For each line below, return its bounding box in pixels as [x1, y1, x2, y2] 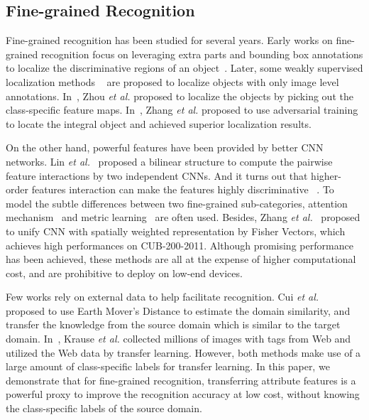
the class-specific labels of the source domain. [6, 401, 202, 416]
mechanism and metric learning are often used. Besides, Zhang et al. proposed [6, 210, 360, 225]
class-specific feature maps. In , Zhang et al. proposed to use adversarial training [6, 102, 358, 117]
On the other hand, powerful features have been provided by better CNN [6, 140, 324, 155]
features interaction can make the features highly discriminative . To [31, 182, 334, 197]
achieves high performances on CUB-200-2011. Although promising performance [6, 237, 353, 252]
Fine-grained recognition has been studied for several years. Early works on [6, 33, 333, 48]
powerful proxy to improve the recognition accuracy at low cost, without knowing [6, 387, 360, 402]
